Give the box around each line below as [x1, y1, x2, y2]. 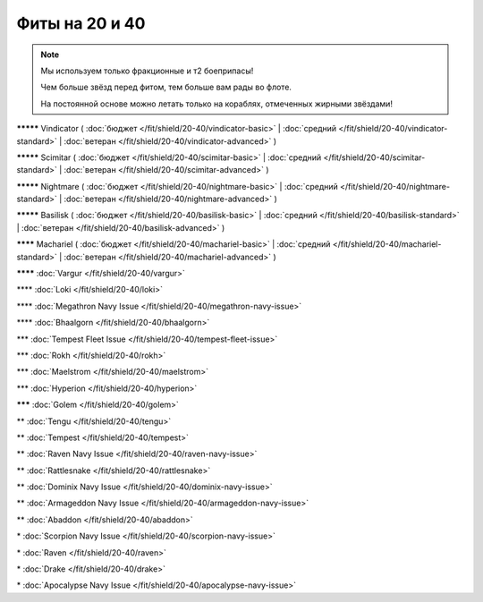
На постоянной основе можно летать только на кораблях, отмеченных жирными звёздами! [40, 98, 394, 109]
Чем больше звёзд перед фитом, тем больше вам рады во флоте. [40, 81, 292, 93]
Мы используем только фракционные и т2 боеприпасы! [40, 65, 254, 76]
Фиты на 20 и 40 [16, 13, 146, 33]
